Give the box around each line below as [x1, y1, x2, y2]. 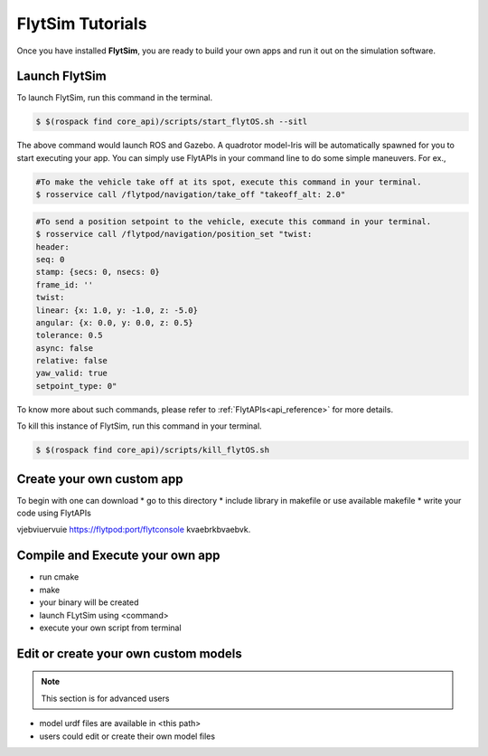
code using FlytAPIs [16, 507, 92, 519]
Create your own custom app [16, 471, 184, 487]
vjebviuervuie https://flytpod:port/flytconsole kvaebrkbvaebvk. [16, 524, 251, 535]
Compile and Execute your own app [16, 548, 221, 563]
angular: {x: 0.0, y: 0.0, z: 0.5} [35, 317, 193, 327]
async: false [35, 343, 94, 353]
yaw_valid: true [35, 368, 108, 379]
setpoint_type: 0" [35, 381, 117, 391]
